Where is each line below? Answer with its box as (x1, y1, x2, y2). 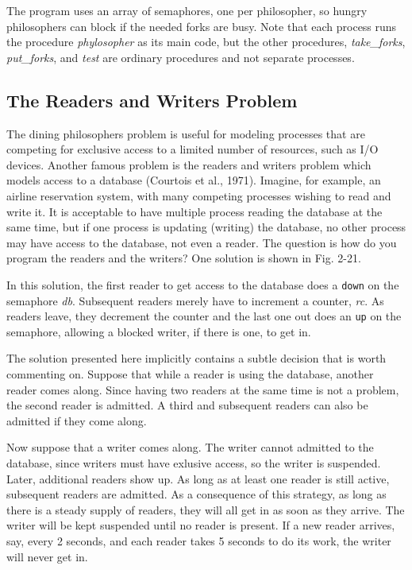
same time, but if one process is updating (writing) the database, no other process (6, 219, 406, 235)
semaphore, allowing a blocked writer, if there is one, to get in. (6, 323, 311, 339)
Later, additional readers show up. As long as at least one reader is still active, (6, 470, 390, 487)
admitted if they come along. (6, 412, 147, 428)
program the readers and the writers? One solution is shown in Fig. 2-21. (6, 250, 361, 266)
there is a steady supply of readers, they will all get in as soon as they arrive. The (6, 501, 405, 518)
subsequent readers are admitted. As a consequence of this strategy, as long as (6, 486, 387, 502)
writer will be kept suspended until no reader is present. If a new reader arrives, (6, 517, 395, 533)
